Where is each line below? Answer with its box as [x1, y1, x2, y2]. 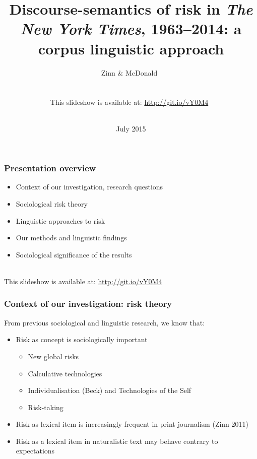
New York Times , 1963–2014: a [20, 18, 242, 39]
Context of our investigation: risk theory [4, 297, 172, 310]
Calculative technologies [28, 368, 102, 378]
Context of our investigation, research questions [16, 181, 163, 192]
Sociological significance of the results [16, 249, 132, 259]
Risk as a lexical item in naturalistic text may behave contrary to [16, 435, 218, 446]
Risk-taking [28, 402, 63, 412]
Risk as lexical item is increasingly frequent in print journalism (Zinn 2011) [16, 419, 248, 429]
